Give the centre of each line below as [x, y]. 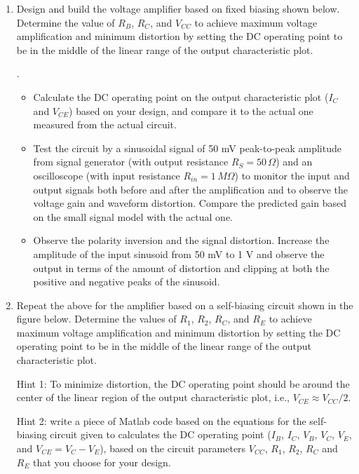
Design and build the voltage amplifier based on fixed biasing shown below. [178, 8]
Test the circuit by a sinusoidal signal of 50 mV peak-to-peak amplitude [187, 148]
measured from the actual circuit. [105, 124]
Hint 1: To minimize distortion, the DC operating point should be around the [183, 383]
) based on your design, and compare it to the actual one [191, 110]
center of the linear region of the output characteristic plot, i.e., [153, 397]
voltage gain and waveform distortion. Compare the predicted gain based [190, 203]
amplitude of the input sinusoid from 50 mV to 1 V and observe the [179, 253]
